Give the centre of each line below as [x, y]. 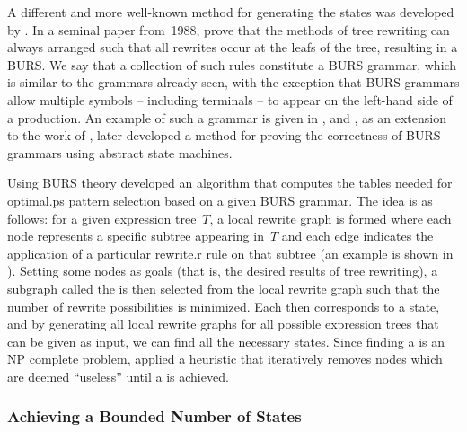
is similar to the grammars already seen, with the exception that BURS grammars [233, 82]
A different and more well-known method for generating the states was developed [231, 12]
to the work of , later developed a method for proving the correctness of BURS [224, 135]
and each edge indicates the [357, 236]
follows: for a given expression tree [102, 218]
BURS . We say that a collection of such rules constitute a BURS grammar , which [232, 64]
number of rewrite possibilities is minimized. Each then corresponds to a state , [224, 306]
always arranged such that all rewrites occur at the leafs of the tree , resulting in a [233, 47]
